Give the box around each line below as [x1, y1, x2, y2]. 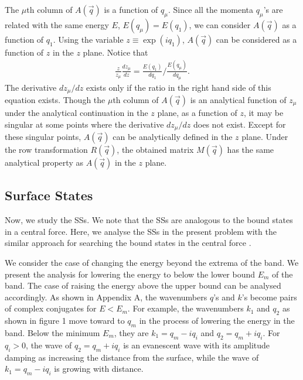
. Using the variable [53, 33, 124, 45]
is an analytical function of [190, 93, 287, 105]
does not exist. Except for [193, 118, 286, 130]
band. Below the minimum [5, 326, 100, 338]
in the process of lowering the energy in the [139, 314, 295, 327]
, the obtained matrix [117, 143, 194, 156]
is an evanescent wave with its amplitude [123, 338, 270, 351]
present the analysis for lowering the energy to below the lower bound [5, 268, 256, 280]
